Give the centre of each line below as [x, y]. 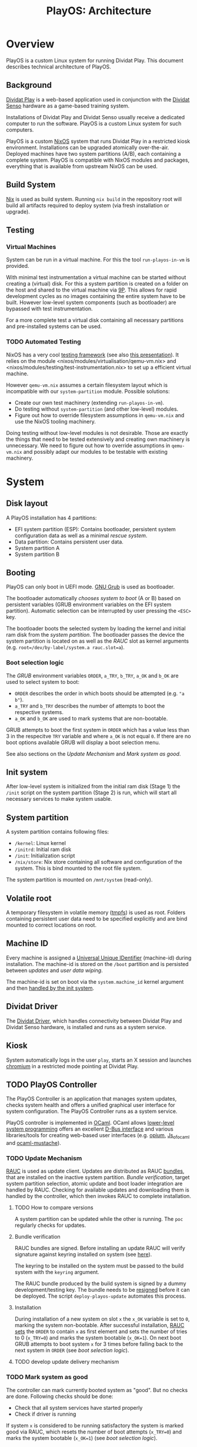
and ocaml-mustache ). [34, 1143]
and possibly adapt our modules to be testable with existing [95, 451]
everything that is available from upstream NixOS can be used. [82, 166]
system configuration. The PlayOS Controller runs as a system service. [92, 1111]
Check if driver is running [45, 1414]
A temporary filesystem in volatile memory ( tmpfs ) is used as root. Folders [96, 912]
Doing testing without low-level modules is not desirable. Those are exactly [97, 433]
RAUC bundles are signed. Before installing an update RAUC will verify [100, 1248]
